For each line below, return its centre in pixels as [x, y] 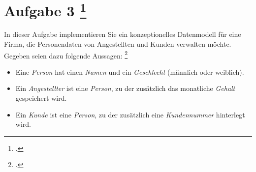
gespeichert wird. [41, 98]
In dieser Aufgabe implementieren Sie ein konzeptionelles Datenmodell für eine [123, 34]
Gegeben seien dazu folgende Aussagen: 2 [66, 55]
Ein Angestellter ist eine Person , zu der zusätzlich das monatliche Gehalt [125, 88]
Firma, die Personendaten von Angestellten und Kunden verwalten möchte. [118, 44]
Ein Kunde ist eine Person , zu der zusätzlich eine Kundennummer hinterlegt [130, 114]
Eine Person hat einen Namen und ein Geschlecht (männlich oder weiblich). [130, 72]
